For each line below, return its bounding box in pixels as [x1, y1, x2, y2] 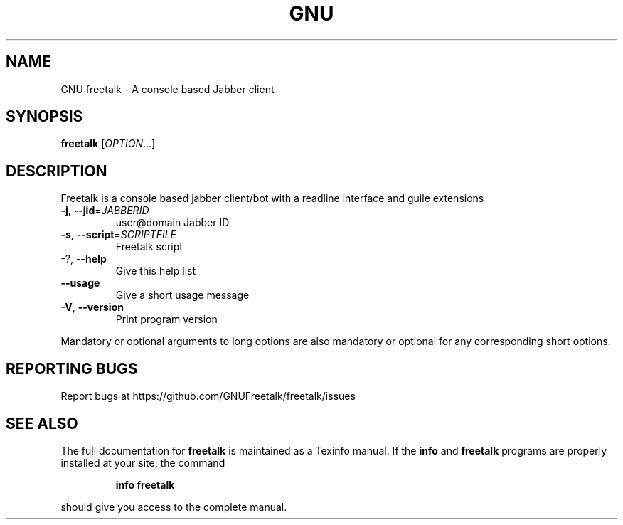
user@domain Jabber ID [115, 216, 230, 229]
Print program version [115, 313, 218, 326]
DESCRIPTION [6, 161, 107, 180]
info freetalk [115, 478, 175, 491]
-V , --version [60, 301, 124, 314]
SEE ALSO [6, 414, 78, 433]
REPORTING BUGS [6, 359, 138, 378]
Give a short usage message [115, 289, 250, 302]
